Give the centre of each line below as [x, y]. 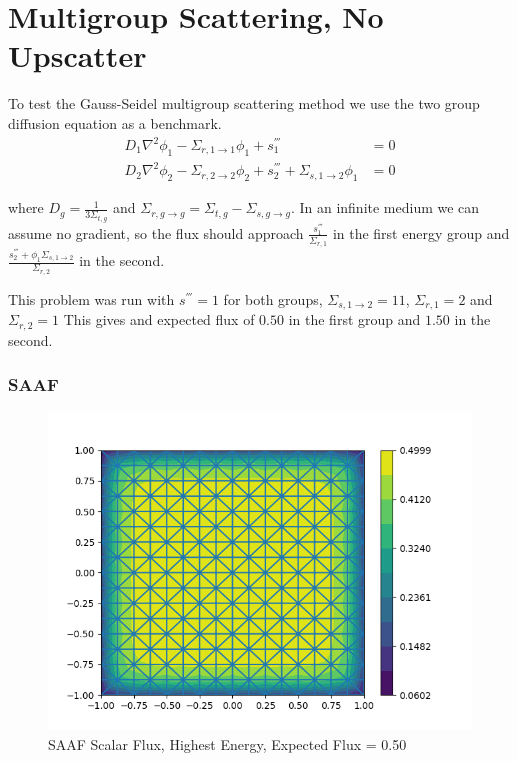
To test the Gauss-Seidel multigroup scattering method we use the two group [244, 103]
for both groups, [273, 298]
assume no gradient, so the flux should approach [156, 232]
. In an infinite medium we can [385, 207]
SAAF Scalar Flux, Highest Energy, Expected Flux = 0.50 [227, 743]
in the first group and [354, 319]
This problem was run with [91, 298]
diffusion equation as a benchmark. [115, 122]
